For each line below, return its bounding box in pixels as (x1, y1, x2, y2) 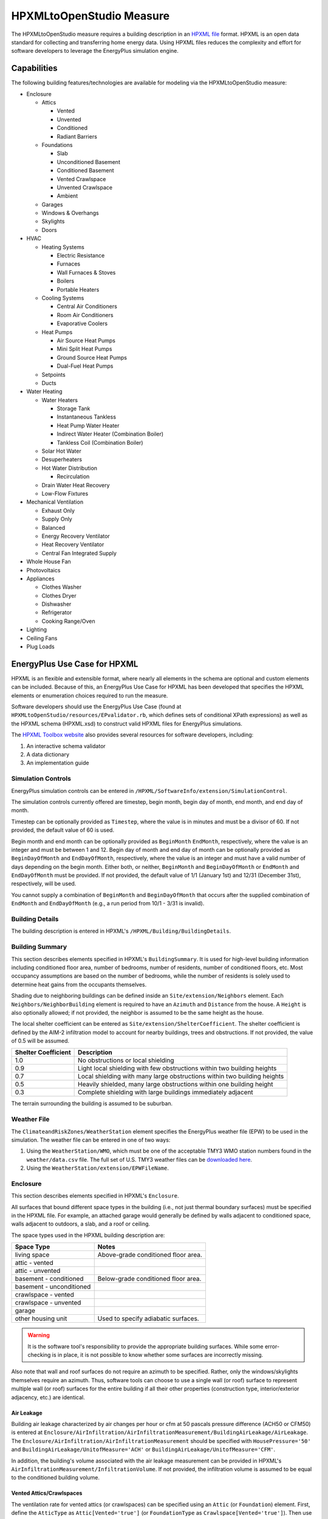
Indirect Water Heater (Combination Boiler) (56, 430, 164, 437)
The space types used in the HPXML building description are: (11, 1231, 165, 1239)
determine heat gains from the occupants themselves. (11, 981, 147, 988)
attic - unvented (15, 1267, 61, 1275)
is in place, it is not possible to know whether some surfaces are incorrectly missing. (52, 1351, 264, 1359)
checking (27, 1351, 51, 1359)
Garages (41, 201, 63, 208)
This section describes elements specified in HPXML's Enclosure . (11, 1192, 179, 1199)
